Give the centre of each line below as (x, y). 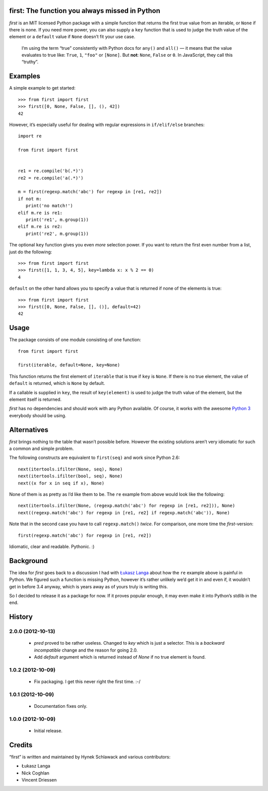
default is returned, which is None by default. (57, 383)
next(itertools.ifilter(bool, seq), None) (70, 476)
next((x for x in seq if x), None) (61, 483)
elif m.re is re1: (40, 213)
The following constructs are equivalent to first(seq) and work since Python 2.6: (95, 457)
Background (29, 561)
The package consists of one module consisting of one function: (75, 340)
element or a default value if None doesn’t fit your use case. (72, 37)
